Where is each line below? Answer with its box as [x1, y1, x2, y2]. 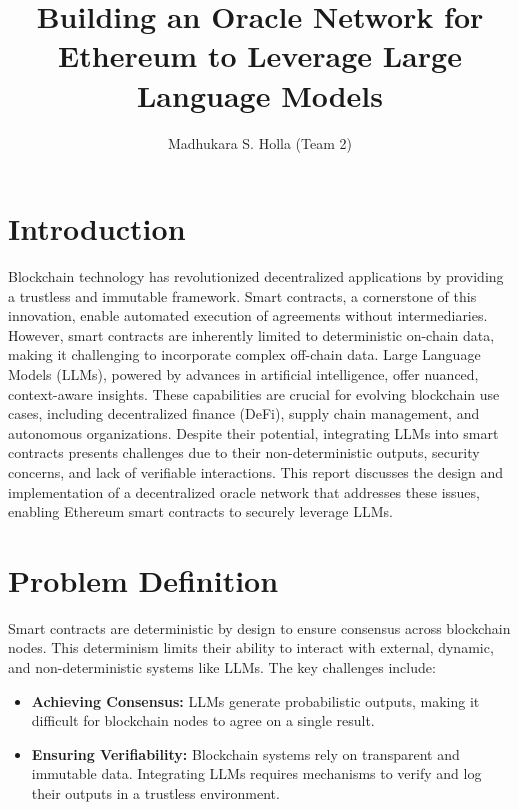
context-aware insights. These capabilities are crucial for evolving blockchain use [8, 383, 500, 404]
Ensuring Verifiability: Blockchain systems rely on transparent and [31, 743, 460, 764]
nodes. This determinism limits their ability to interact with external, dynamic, [8, 637, 494, 658]
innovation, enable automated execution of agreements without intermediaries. [8, 305, 488, 326]
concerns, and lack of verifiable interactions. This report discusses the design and [8, 461, 504, 482]
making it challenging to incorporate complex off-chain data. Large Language [8, 344, 481, 365]
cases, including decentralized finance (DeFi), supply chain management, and [8, 403, 480, 424]
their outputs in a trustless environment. [31, 783, 280, 804]
